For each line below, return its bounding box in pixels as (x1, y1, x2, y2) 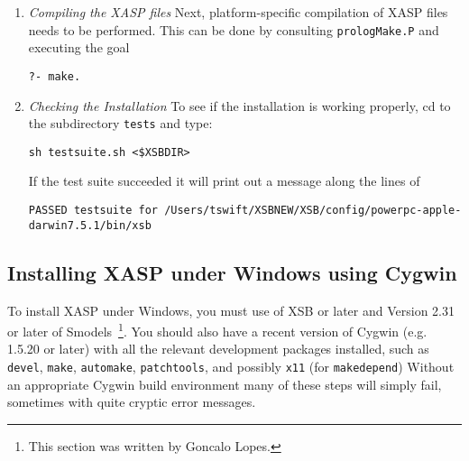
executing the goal (28, 38, 130, 57)
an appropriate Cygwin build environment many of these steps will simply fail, (7, 374, 442, 393)
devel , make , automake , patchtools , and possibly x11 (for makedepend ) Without (7, 356, 455, 375)
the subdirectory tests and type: (28, 114, 213, 133)
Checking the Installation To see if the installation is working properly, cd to (28, 96, 451, 115)
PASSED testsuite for (28, 204, 158, 217)
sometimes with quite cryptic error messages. (7, 392, 256, 411)
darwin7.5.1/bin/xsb (28, 218, 152, 232)
